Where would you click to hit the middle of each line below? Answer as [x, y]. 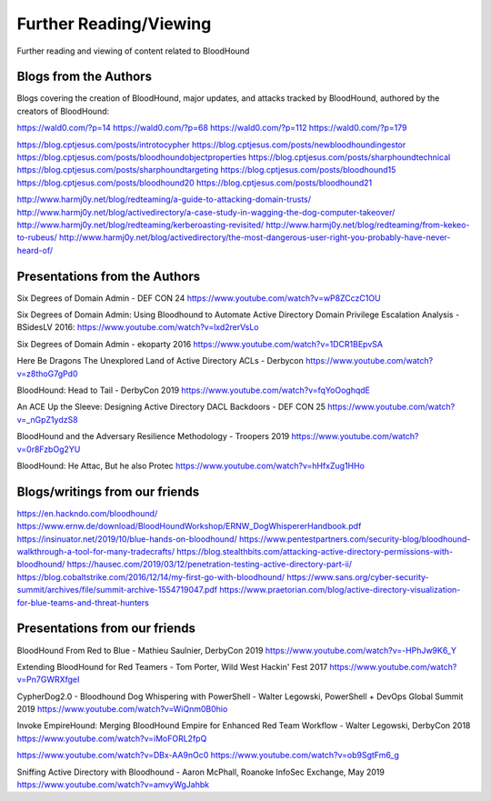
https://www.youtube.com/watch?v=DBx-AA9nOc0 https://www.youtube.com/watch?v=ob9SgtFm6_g [208, 756]
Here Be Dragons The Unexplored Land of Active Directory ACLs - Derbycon [160, 361]
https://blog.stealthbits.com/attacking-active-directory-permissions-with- [315, 552]
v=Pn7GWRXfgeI [48, 680]
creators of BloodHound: [63, 111]
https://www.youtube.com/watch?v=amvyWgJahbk [113, 785]
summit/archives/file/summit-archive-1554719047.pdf [117, 590]
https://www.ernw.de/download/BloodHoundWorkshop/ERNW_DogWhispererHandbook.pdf [189, 526]
